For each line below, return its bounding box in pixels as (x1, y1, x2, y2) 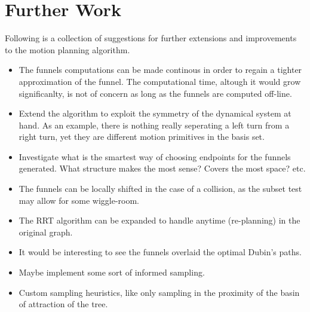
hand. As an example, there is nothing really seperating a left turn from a (19, 118, 290, 131)
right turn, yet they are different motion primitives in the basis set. (19, 130, 265, 143)
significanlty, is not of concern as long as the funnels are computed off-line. (19, 87, 292, 99)
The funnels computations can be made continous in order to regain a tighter (19, 63, 302, 76)
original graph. (19, 225, 73, 238)
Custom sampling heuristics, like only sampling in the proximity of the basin (19, 286, 300, 298)
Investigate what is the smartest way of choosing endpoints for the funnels (19, 150, 291, 163)
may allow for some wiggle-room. (19, 194, 139, 206)
